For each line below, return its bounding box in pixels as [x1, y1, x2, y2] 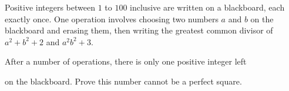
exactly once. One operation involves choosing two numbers [5, 12, 219, 25]
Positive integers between [5, 1, 95, 13]
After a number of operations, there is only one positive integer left [5, 55, 247, 68]
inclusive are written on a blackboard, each [130, 1, 285, 13]
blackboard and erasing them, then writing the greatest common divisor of [5, 24, 273, 36]
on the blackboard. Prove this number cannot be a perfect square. [5, 75, 242, 87]
